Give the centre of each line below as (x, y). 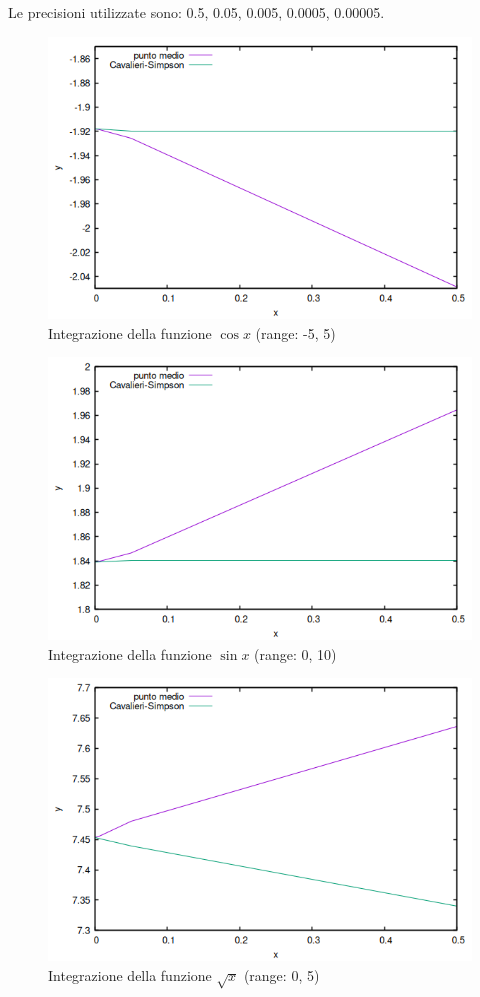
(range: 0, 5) (281, 974)
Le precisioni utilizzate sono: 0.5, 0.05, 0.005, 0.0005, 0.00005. (196, 12)
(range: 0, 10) (295, 653)
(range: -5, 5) (295, 332)
